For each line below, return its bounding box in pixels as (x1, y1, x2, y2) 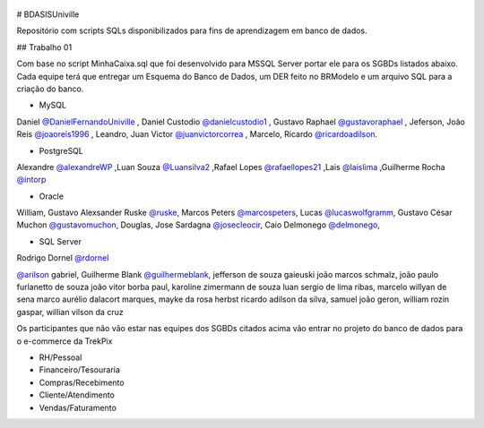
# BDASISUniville (16, 9, 80, 20)
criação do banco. (16, 83, 84, 94)
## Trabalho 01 (16, 41, 73, 53)
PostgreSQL (39, 145, 84, 156)
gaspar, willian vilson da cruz (16, 306, 125, 317)
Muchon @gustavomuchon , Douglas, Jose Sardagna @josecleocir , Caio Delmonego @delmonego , (16, 219, 380, 230)
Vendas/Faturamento (39, 402, 117, 413)
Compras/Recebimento (39, 377, 125, 388)
